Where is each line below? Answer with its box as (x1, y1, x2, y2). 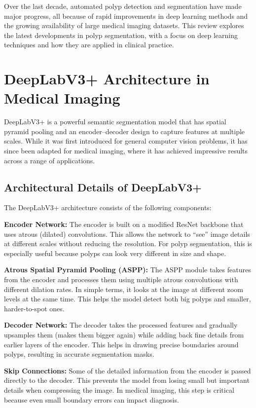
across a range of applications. (4, 155, 95, 165)
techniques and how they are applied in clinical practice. (4, 39, 174, 50)
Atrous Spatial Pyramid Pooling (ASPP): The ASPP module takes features (4, 264, 251, 275)
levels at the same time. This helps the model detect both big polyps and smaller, (4, 294, 251, 304)
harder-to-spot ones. (4, 303, 65, 313)
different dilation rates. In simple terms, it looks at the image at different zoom (4, 284, 243, 294)
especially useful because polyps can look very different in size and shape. (4, 248, 226, 258)
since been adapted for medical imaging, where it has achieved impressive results (4, 146, 248, 156)
